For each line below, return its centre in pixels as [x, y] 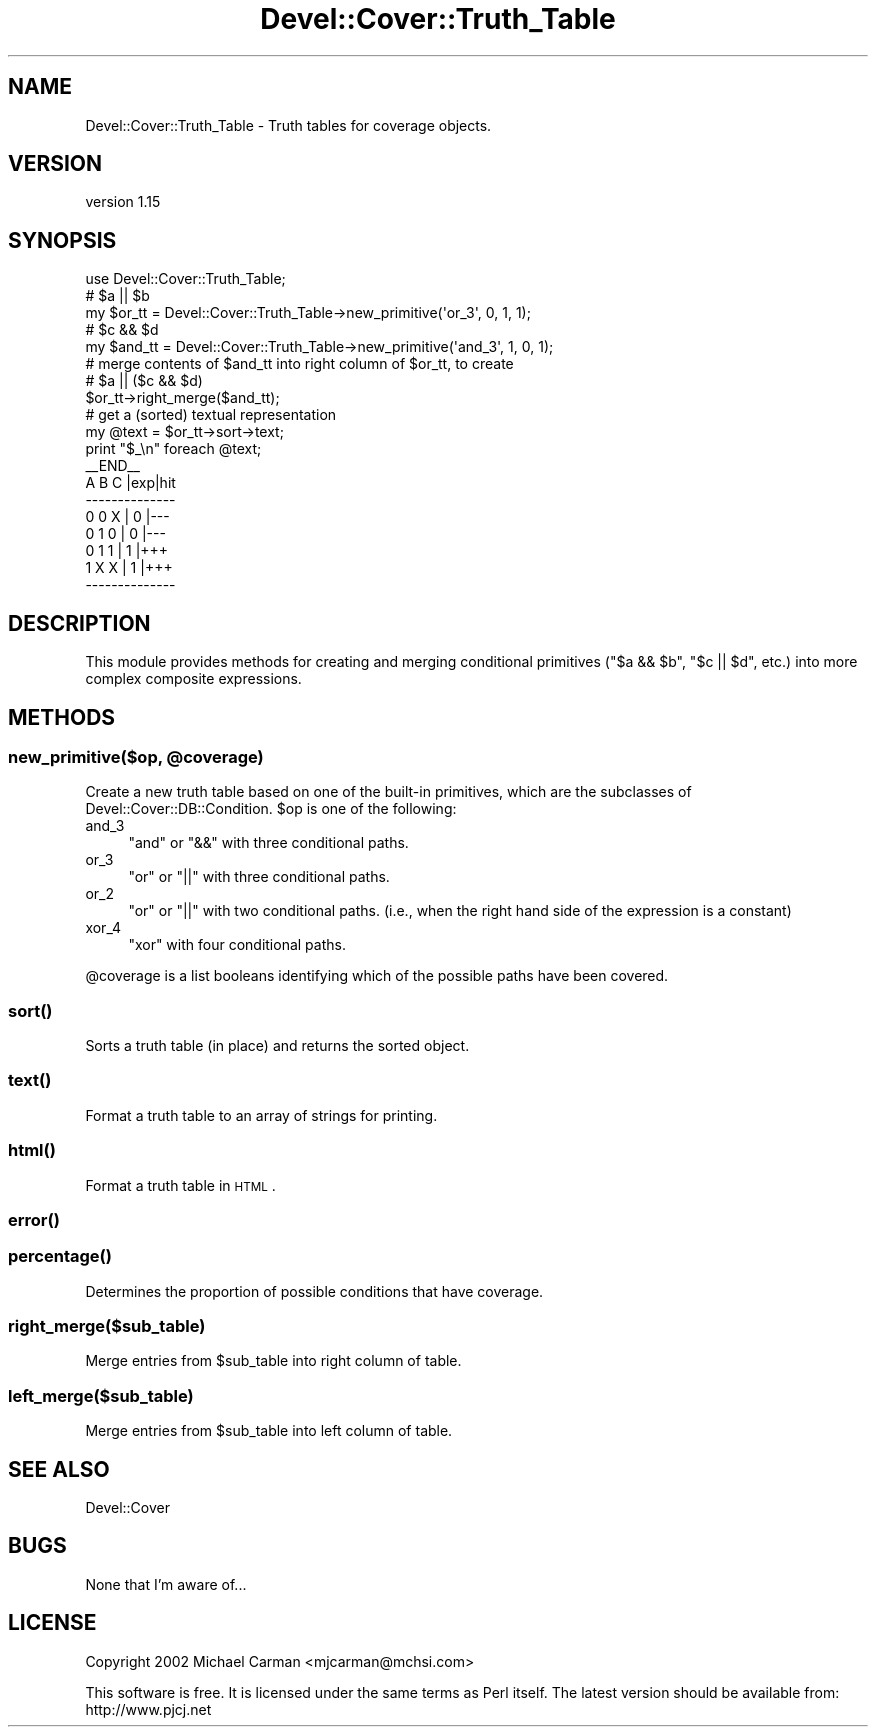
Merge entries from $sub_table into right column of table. [273, 1361]
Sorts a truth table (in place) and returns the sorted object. [277, 1046]
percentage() [60, 1256]
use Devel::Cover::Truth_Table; [185, 279]
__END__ [112, 466]
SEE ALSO [59, 1469]
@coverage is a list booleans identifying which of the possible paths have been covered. [377, 976]
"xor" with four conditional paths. [237, 945]
